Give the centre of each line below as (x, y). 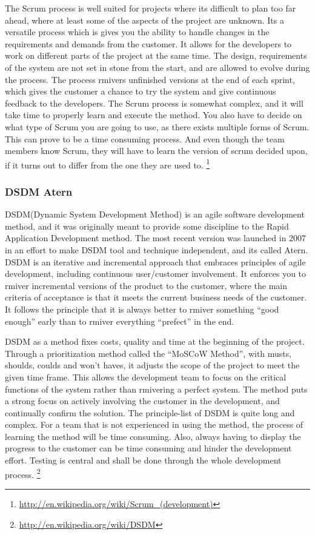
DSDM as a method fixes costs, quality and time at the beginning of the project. (155, 341)
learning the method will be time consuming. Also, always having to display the (153, 436)
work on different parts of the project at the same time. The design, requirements (156, 55)
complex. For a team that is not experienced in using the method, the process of (154, 424)
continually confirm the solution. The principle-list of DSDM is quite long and (150, 412)
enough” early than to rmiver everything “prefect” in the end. (120, 321)
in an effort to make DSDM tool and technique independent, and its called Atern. (157, 249)
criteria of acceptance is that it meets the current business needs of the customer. (156, 297)
